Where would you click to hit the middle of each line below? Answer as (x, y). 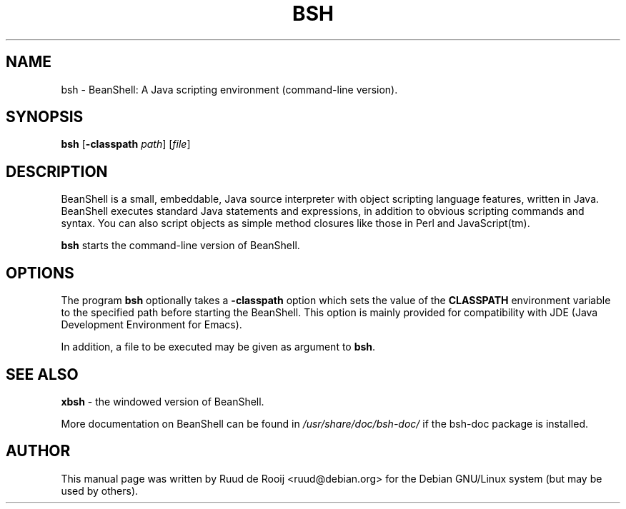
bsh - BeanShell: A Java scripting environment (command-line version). (229, 89)
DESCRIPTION (57, 171)
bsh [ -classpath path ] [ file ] (126, 144)
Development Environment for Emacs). (151, 325)
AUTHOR (38, 451)
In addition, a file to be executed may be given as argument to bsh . (218, 347)
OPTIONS (40, 273)
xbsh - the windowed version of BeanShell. (163, 401)
